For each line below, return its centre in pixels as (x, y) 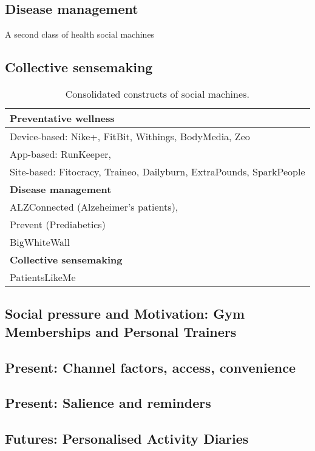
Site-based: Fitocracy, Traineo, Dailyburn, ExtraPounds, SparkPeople (157, 171)
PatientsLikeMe (43, 277)
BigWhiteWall (40, 242)
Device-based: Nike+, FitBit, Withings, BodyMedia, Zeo (130, 136)
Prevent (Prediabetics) (58, 224)
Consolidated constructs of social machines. (157, 94)
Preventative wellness (62, 118)
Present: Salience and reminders (108, 403)
